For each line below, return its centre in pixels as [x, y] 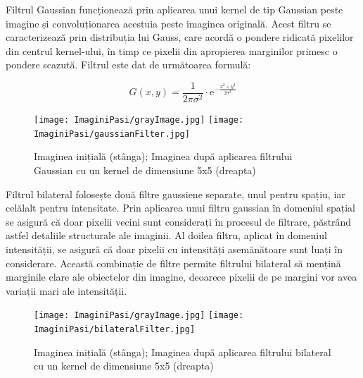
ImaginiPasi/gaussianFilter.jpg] [112, 134]
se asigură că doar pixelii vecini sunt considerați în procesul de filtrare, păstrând [179, 221]
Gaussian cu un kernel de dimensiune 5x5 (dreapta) [145, 170]
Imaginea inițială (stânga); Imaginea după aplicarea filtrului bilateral [183, 352]
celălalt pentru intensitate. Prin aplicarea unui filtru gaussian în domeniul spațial [180, 208]
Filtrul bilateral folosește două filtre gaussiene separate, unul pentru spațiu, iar [176, 194]
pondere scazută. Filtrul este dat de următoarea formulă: [128, 65]
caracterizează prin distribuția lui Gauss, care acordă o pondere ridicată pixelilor [180, 37]
